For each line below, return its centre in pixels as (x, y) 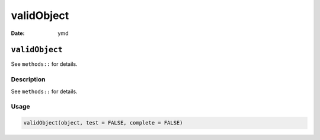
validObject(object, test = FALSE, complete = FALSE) (103, 123)
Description (28, 79)
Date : (18, 33)
